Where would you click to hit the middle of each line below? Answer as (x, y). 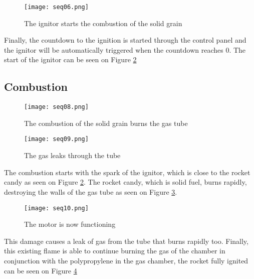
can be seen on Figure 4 (41, 270)
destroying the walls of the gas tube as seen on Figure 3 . (91, 191)
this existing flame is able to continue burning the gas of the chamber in (115, 251)
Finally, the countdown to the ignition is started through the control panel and (125, 40)
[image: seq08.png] (56, 107)
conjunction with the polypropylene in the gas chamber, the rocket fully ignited (126, 260)
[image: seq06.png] (56, 7)
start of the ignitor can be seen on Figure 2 (70, 59)
